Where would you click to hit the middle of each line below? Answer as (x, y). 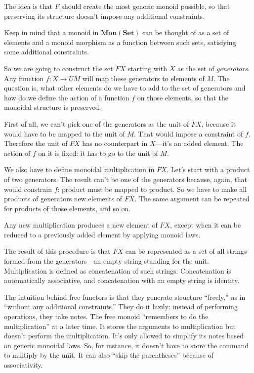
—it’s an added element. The (199, 143)
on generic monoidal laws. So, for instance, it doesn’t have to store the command (127, 345)
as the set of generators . (213, 68)
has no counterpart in (115, 143)
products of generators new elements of (63, 199)
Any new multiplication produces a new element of (81, 225)
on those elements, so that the (183, 97)
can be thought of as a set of (186, 32)
